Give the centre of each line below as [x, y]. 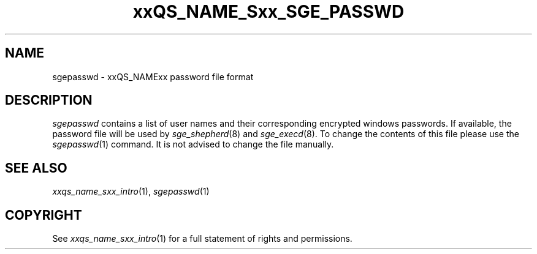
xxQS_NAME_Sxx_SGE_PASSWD [268, 12]
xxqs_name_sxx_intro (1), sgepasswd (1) [131, 192]
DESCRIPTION [49, 100]
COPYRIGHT [44, 215]
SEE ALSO [36, 168]
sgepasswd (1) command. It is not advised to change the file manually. [193, 144]
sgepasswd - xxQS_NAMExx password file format [153, 77]
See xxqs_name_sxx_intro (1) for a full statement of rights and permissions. [202, 239]
